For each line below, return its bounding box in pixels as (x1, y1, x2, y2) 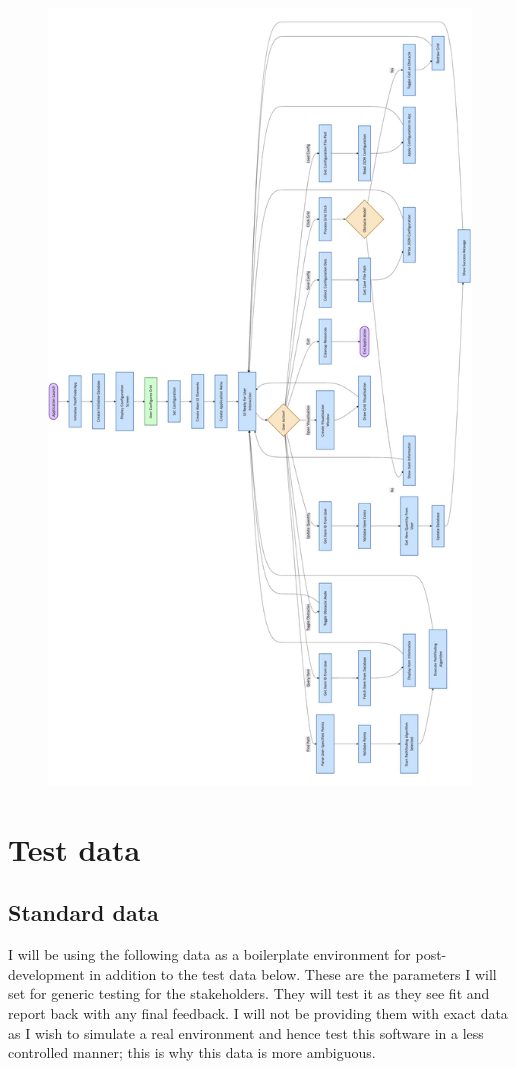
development (8, 963, 85, 984)
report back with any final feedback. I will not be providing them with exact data (8, 1003, 508, 1024)
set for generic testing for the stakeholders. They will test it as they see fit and (8, 983, 490, 1004)
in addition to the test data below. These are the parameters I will (89, 963, 497, 984)
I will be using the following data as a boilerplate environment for (8, 944, 411, 965)
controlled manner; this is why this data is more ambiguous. (8, 1042, 376, 1063)
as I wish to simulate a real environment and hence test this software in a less (8, 1022, 484, 1043)
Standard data (8, 897, 159, 928)
